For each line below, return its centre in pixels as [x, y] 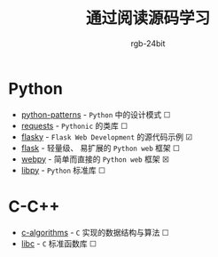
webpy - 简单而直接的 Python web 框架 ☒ [95, 159]
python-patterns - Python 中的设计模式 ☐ [96, 114]
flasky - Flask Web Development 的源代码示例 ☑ [107, 137]
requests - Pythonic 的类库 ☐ [74, 125]
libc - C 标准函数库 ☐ [59, 243]
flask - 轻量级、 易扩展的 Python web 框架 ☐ [101, 148]
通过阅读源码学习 [148, 18]
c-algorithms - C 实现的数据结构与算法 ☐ [95, 232]
